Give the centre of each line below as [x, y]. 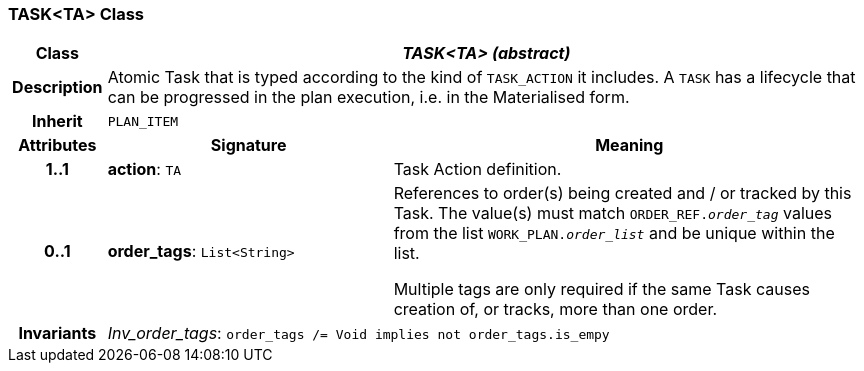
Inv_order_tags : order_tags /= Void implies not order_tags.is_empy [358, 333]
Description [57, 87]
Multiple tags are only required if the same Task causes [601, 289]
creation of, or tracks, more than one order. [555, 309]
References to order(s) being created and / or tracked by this [622, 193]
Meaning [629, 145]
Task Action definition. [477, 169]
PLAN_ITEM [143, 121]
